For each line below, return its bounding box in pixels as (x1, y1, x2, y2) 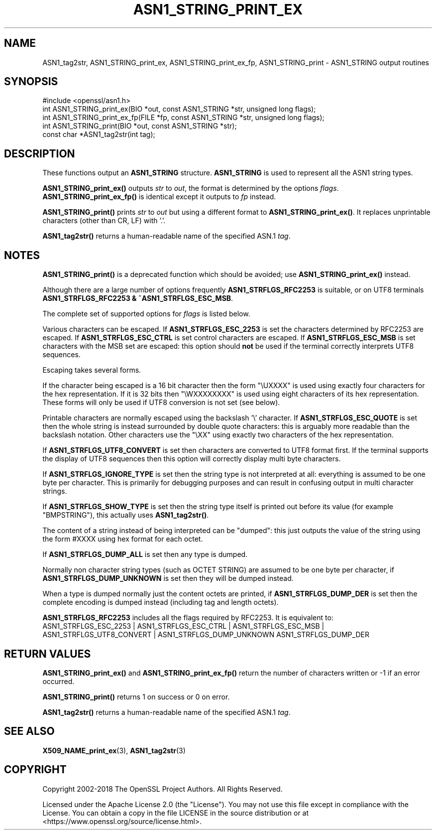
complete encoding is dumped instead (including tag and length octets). (42, 598, 279, 607)
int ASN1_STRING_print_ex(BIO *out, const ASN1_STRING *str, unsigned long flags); (42, 105, 316, 114)
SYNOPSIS (4, 75, 58, 88)
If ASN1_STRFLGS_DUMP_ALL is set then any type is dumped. (42, 550, 248, 559)
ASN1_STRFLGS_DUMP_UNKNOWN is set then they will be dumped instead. (42, 574, 294, 583)
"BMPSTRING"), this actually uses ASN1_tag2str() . (42, 511, 209, 520)
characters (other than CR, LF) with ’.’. (42, 216, 166, 225)
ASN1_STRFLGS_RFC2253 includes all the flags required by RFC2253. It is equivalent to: (42, 613, 333, 622)
